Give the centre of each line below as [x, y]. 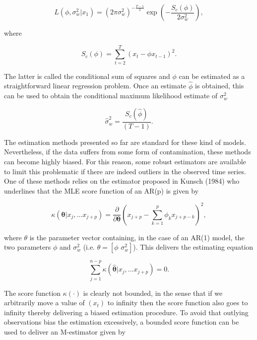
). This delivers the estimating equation [193, 247]
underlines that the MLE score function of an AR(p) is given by [101, 190]
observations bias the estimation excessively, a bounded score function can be [122, 322]
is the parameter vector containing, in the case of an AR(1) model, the [137, 237]
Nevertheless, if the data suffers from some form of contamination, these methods [128, 152]
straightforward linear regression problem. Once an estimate [95, 86]
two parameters [28, 247]
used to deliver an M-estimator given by [65, 331]
